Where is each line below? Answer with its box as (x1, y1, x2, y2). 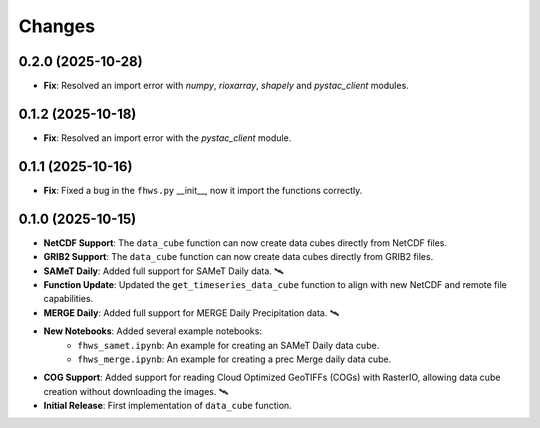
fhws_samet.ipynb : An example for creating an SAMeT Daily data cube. (77, 339, 380, 351)
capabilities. (43, 293, 94, 305)
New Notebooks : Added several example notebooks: (43, 325, 262, 337)
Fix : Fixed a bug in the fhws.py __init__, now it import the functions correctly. (43, 184, 363, 196)
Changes (18, 15, 95, 37)
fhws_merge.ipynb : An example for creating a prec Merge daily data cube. (77, 353, 392, 365)
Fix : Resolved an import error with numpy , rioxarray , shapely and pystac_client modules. (43, 80, 409, 92)
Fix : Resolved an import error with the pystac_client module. (43, 131, 292, 144)
